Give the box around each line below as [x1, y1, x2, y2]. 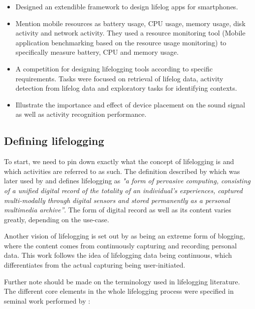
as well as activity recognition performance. [15, 109, 147, 119]
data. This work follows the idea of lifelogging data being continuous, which [4, 250, 232, 260]
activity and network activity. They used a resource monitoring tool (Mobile [15, 28, 246, 38]
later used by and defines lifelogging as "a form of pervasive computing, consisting [4, 175, 251, 186]
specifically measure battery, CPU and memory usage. [15, 47, 179, 57]
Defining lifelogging [4, 133, 104, 148]
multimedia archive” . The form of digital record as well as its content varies [4, 205, 231, 215]
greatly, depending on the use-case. [4, 214, 109, 224]
